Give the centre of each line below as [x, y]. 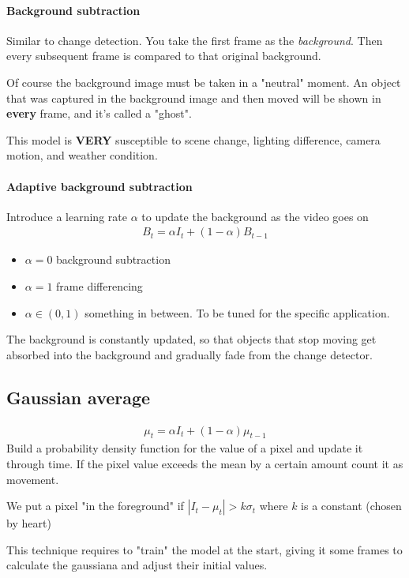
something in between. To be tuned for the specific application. [237, 312]
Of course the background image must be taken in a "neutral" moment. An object [204, 82]
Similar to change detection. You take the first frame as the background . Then [195, 40]
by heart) [29, 523]
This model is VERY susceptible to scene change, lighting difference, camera [193, 139]
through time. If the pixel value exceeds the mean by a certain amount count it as [205, 463]
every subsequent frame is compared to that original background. [164, 56]
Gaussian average [79, 397]
